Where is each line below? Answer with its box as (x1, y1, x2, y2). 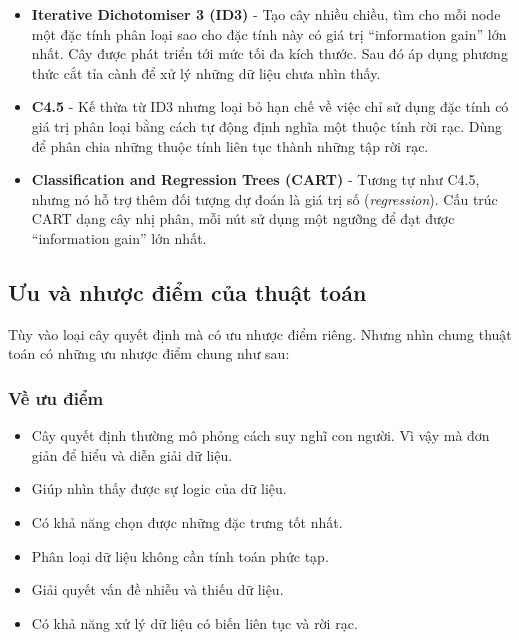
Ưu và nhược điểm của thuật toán (8, 276, 367, 307)
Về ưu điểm (8, 385, 104, 410)
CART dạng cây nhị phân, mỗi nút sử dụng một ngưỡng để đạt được (31, 208, 455, 229)
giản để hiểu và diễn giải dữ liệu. (31, 444, 233, 465)
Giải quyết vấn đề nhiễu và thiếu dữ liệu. (31, 579, 284, 600)
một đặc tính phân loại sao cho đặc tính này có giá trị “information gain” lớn (31, 23, 507, 44)
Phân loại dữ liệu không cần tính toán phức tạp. (31, 545, 329, 566)
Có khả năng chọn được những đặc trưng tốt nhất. (31, 511, 343, 532)
